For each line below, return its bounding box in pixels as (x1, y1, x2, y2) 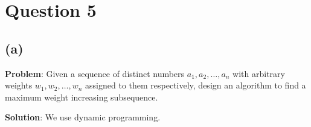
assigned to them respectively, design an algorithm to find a (85, 79, 306, 91)
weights (5, 79, 33, 91)
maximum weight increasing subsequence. (5, 90, 158, 103)
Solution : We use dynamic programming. (5, 111, 161, 123)
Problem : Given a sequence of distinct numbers (5, 67, 185, 79)
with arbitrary (232, 67, 285, 79)
